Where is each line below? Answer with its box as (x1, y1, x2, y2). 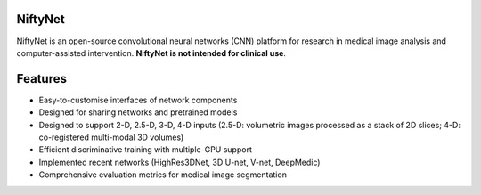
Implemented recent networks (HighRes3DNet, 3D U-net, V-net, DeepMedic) (38, 157, 321, 167)
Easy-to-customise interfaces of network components (38, 94, 238, 105)
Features (16, 71, 67, 86)
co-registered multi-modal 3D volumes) (38, 132, 184, 142)
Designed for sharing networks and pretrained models (38, 107, 238, 118)
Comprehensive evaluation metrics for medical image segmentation (38, 169, 287, 180)
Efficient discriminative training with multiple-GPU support (38, 144, 253, 155)
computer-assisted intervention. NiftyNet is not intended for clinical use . (16, 47, 287, 58)
